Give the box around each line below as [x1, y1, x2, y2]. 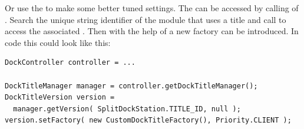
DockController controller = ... [5, 58, 136, 67]
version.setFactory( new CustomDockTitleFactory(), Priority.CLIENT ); [5, 116, 292, 125]
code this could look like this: [5, 36, 111, 48]
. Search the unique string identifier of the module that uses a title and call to [5, 13, 286, 25]
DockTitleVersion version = [5, 93, 115, 102]
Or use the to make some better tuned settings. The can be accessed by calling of [5, 2, 299, 14]
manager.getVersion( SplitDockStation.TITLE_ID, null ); [13, 104, 241, 113]
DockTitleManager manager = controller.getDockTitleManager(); [5, 81, 258, 90]
